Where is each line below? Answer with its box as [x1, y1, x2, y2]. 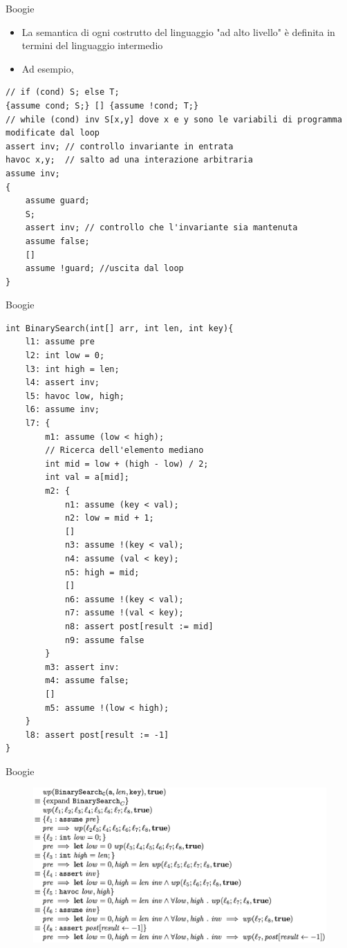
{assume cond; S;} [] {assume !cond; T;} [6, 100, 199, 111]
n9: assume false [64, 635, 144, 645]
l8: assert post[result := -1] [25, 729, 169, 740]
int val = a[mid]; [45, 472, 129, 483]
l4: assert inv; [25, 378, 100, 388]
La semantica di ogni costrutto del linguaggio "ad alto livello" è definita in [21, 24, 335, 39]
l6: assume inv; [25, 405, 100, 415]
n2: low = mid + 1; [64, 513, 154, 523]
